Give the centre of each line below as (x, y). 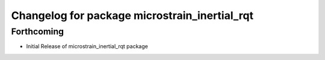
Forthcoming (38, 31)
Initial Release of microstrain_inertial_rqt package (87, 46)
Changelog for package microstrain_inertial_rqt (132, 15)
